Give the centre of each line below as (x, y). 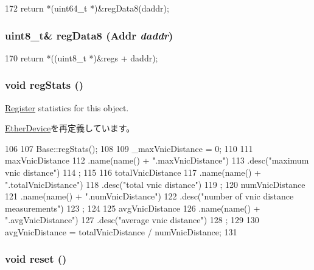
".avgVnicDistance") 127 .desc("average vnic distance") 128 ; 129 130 (132, 220)
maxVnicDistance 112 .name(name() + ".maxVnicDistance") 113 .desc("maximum (157, 160)
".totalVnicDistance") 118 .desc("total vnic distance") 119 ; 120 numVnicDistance (155, 184)
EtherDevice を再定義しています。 (70, 128)
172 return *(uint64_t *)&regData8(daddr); (87, 8)
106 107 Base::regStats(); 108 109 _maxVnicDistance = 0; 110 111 (129, 148)
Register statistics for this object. (67, 107)
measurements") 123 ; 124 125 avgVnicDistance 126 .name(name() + (133, 208)
